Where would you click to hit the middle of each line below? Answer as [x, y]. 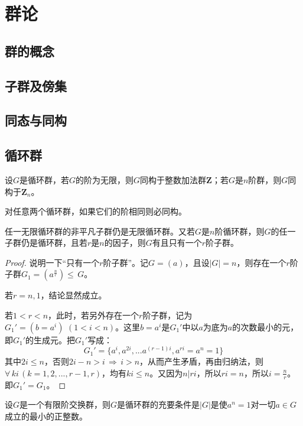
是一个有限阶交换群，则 [65, 404]
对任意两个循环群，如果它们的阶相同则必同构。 [96, 211]
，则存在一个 [261, 262]
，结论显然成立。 [74, 295]
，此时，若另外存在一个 [94, 315]
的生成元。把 [50, 339]
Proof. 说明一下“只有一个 [52, 262]
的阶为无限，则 [105, 179]
